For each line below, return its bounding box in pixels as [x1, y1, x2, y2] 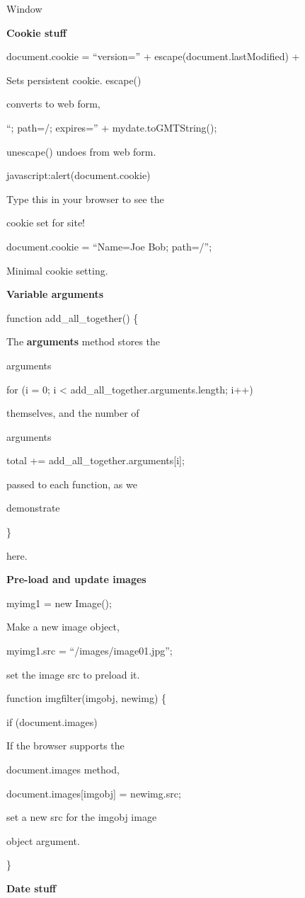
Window [6, 1, 42, 16]
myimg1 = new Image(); [6, 595, 112, 610]
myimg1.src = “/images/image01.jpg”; [6, 643, 173, 658]
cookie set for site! [6, 215, 86, 230]
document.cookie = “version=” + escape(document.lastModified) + [6, 49, 300, 64]
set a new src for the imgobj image [6, 810, 157, 824]
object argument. [6, 833, 80, 848]
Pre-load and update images [6, 572, 146, 587]
